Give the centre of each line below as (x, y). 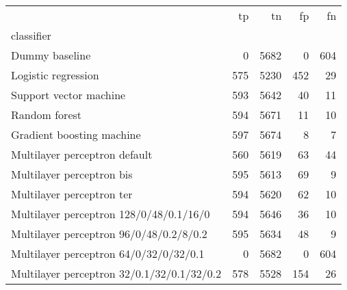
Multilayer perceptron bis (72, 174)
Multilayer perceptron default (82, 154)
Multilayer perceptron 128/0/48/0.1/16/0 (111, 214)
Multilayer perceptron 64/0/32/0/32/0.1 (108, 253)
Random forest (47, 115)
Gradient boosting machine (76, 134)
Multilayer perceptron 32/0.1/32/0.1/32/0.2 (116, 273)
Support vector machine (68, 95)
